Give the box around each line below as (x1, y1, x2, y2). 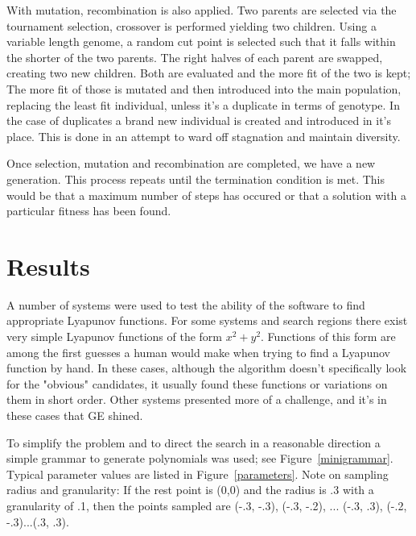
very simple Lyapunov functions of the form (6, 328, 223, 345)
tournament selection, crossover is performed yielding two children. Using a (6, 17, 377, 34)
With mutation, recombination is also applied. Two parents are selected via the (6, 2, 397, 18)
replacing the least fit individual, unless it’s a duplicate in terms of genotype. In (6, 96, 400, 113)
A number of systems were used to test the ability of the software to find (6, 296, 365, 313)
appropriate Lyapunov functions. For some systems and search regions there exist (6, 312, 408, 329)
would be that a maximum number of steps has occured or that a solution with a (6, 186, 407, 203)
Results (6, 249, 90, 282)
